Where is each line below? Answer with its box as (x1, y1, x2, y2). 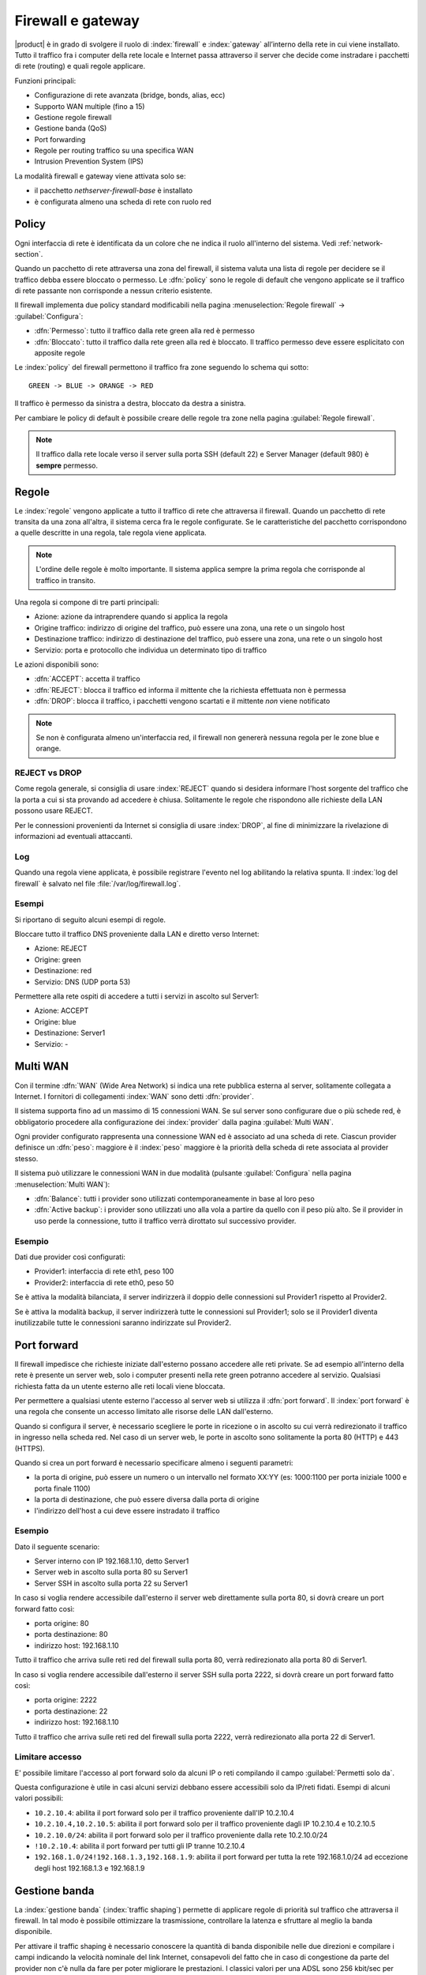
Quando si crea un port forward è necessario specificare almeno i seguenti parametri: (14, 1458, 293, 1467)
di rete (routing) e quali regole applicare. (14, 62, 146, 71)
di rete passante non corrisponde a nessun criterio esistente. (14, 286, 213, 295)
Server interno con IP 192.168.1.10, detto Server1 (34, 1556, 189, 1566)
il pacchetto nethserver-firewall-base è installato (34, 186, 193, 195)
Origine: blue (34, 1017, 77, 1026)
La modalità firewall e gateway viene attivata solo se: (14, 171, 186, 181)
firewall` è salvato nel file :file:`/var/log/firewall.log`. (14, 878, 181, 888)
